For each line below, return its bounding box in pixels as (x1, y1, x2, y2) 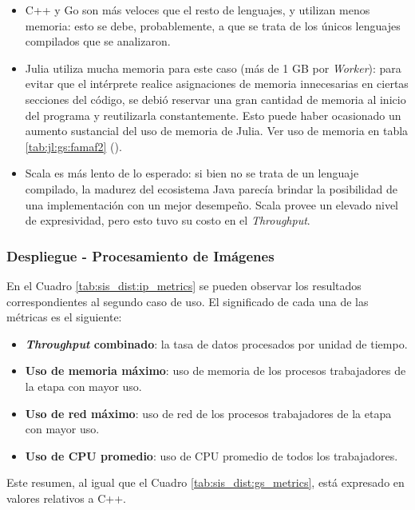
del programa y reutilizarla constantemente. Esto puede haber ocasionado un (25, 106, 401, 123)
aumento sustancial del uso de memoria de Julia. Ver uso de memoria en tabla (25, 122, 409, 139)
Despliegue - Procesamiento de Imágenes (6, 245, 275, 265)
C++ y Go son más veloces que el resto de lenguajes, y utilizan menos (25, 2, 370, 18)
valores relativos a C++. (6, 489, 126, 506)
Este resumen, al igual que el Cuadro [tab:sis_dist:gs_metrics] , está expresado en (6, 474, 405, 491)
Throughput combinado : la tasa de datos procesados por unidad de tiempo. (25, 335, 408, 352)
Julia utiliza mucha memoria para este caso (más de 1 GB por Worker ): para (25, 59, 401, 76)
